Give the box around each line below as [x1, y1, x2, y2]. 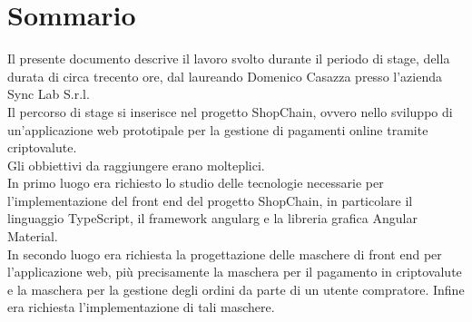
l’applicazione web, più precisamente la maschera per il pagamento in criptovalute [7, 262, 462, 281]
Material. [7, 227, 58, 246]
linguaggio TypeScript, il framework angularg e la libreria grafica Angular [7, 209, 418, 228]
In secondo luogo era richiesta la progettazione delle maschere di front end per [7, 244, 442, 263]
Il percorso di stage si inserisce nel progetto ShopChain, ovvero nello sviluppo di [7, 102, 453, 121]
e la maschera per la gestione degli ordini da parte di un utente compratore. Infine [7, 279, 465, 298]
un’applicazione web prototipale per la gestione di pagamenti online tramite [7, 120, 428, 139]
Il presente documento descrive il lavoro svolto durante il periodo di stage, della [7, 49, 450, 68]
